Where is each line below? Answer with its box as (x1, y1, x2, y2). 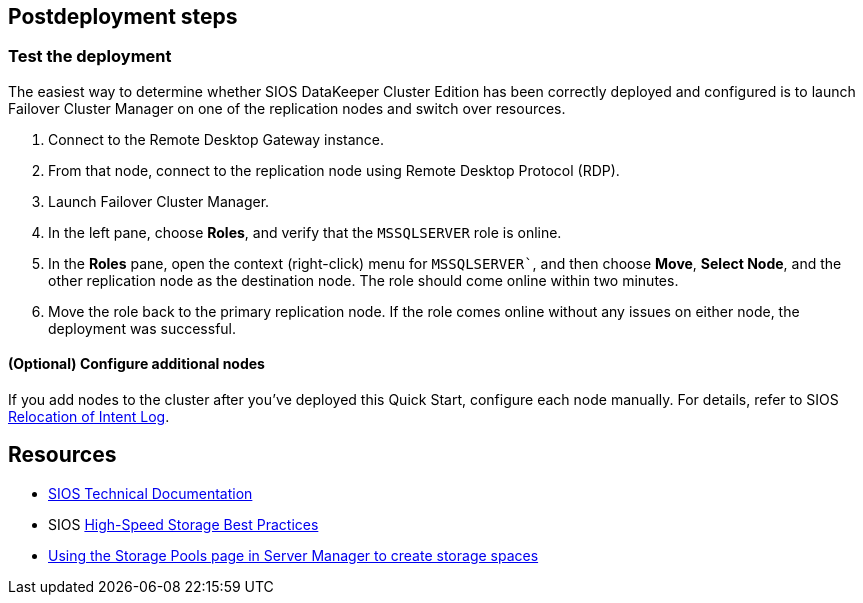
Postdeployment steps (8, 4, 238, 29)
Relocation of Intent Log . (8, 408, 170, 426)
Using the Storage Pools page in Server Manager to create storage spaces (48, 546, 539, 564)
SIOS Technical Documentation (48, 484, 253, 502)
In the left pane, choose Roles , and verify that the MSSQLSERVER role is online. (48, 223, 562, 241)
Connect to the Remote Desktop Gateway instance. (48, 130, 385, 148)
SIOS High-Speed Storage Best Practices (48, 515, 319, 533)
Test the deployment (8, 46, 172, 67)
